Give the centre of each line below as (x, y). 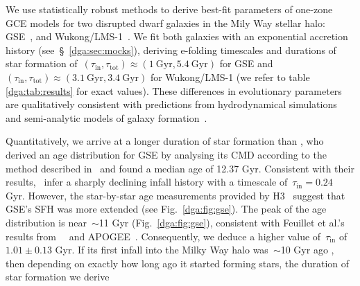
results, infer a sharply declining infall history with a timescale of (147, 182)
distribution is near (46, 222)
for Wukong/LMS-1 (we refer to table (230, 77)
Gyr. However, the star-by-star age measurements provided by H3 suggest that (175, 195)
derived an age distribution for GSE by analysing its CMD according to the (166, 154)
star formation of (42, 63)
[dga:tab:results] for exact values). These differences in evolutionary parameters (174, 90)
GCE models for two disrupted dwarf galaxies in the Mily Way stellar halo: (165, 23)
